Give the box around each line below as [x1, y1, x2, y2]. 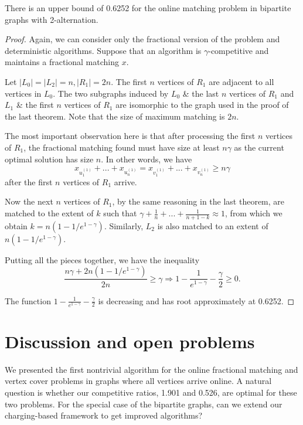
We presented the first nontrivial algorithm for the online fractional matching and [5, 363, 298, 375]
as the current [234, 141, 284, 153]
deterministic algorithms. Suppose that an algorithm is [5, 44, 202, 56]
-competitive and [208, 44, 269, 56]
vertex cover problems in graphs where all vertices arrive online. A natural [5, 375, 272, 387]
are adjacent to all [209, 75, 274, 87]
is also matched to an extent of [157, 219, 268, 232]
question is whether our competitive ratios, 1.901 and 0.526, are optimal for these [5, 386, 297, 398]
